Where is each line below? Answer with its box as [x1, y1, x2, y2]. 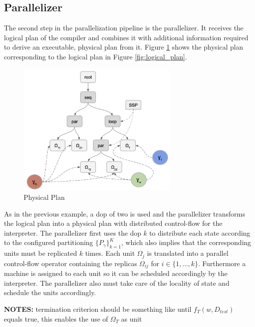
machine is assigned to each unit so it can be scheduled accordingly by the [4, 268, 227, 278]
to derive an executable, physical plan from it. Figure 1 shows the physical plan [4, 42, 243, 52]
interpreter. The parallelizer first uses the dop [4, 227, 142, 238]
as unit [121, 313, 142, 324]
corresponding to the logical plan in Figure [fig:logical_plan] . [4, 51, 187, 61]
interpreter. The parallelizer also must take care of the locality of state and [4, 277, 229, 288]
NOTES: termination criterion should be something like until [4, 303, 192, 314]
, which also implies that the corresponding [121, 237, 251, 247]
